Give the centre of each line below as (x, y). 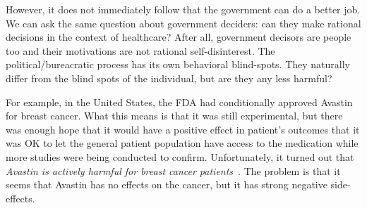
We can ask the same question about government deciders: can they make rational (183, 23)
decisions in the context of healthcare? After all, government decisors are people (179, 37)
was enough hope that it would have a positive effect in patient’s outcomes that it (183, 129)
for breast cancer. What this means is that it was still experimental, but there (174, 116)
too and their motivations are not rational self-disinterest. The (140, 50)
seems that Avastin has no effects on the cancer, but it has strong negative (167, 184)
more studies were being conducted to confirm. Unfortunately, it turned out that (180, 156)
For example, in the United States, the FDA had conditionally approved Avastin (179, 102)
